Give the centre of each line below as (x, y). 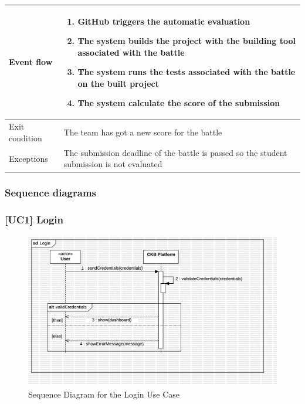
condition (26, 138)
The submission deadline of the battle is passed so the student (175, 152)
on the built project (118, 83)
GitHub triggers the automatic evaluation (164, 21)
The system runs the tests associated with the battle (187, 72)
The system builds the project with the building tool (187, 41)
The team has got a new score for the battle (143, 132)
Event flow (31, 62)
